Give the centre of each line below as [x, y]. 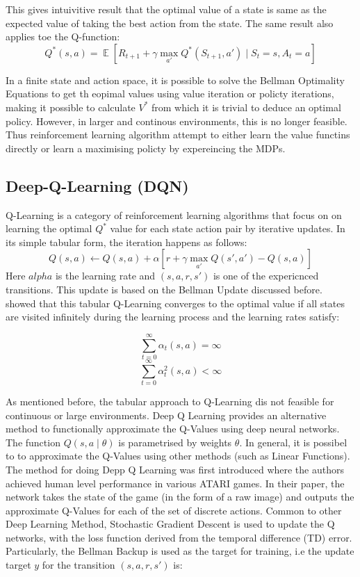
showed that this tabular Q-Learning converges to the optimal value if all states [175, 303]
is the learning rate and [105, 276]
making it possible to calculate [71, 107]
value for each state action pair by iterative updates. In [228, 228]
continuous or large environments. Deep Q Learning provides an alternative [166, 415]
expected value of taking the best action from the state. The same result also [170, 23]
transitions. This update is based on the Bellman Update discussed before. [164, 289]
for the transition [79, 565]
